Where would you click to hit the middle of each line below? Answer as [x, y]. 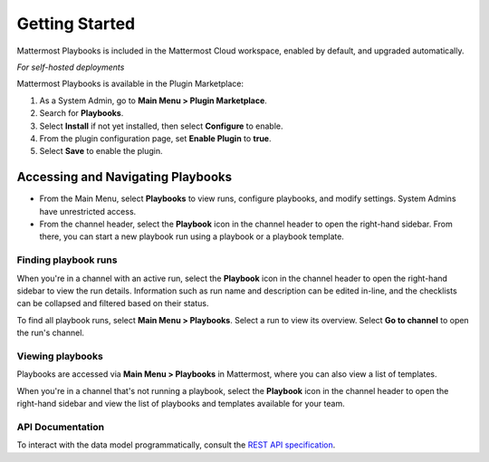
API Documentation [61, 427]
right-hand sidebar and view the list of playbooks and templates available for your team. [181, 403]
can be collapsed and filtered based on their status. [113, 303]
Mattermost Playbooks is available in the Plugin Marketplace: [130, 84]
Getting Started [76, 24]
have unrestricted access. [88, 211]
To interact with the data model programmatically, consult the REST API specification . [176, 445]
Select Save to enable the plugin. [101, 151]
